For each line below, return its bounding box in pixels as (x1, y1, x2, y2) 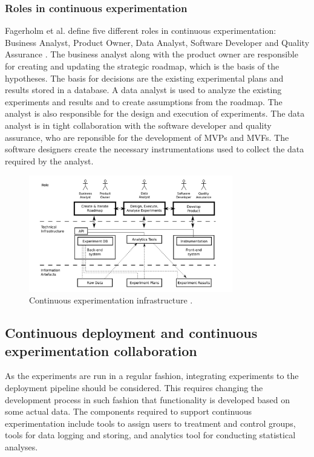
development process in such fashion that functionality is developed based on (5, 393, 290, 406)
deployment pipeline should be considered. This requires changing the (5, 381, 263, 394)
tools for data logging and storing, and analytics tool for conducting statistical (5, 429, 296, 441)
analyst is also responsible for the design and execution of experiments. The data (5, 107, 305, 120)
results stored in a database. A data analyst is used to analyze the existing (5, 83, 282, 96)
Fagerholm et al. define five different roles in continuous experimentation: (5, 24, 276, 37)
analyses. (5, 440, 38, 453)
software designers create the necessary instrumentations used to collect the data (5, 143, 304, 155)
